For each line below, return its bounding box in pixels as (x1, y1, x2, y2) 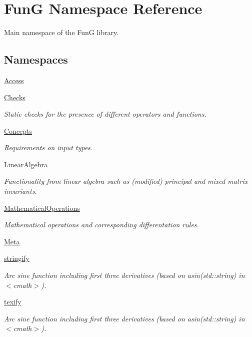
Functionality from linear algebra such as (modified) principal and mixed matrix (4, 176, 248, 186)
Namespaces (4, 52, 68, 67)
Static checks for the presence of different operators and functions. (4, 109, 206, 119)
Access (4, 75, 24, 85)
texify (4, 296, 21, 307)
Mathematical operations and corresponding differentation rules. (4, 219, 199, 230)
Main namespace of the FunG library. (4, 27, 119, 38)
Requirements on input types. (4, 142, 93, 153)
